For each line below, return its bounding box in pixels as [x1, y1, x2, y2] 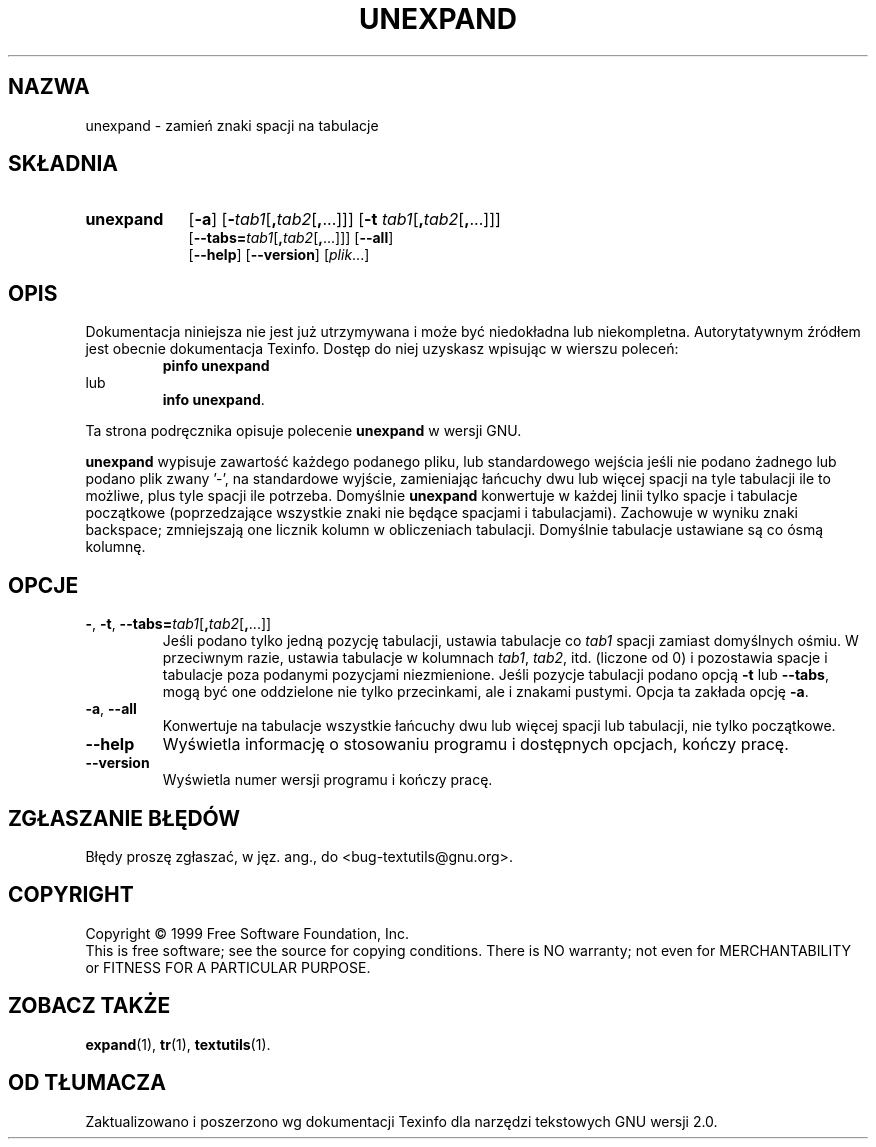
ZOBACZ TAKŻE [8, 993, 171, 1019]
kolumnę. [85, 538, 146, 556]
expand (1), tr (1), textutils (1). [85, 1035, 271, 1053]
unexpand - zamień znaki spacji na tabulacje [85, 116, 379, 134]
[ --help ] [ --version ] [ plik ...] [188, 246, 370, 264]
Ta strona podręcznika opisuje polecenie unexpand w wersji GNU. [85, 422, 522, 440]
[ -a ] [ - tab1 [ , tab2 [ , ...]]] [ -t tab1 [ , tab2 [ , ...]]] [188, 209, 501, 230]
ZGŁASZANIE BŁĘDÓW [8, 805, 241, 831]
